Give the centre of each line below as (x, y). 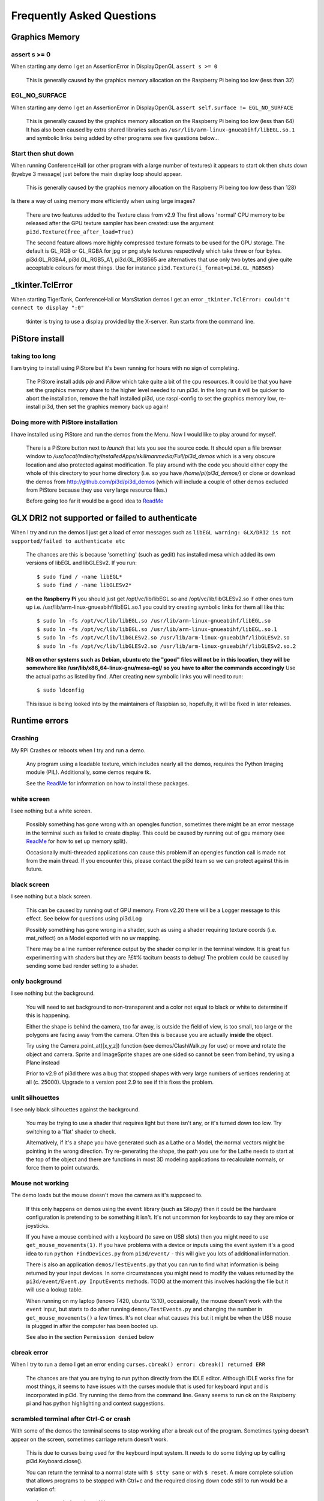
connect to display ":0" (47, 308)
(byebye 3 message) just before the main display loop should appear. (97, 174)
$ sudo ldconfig (61, 690)
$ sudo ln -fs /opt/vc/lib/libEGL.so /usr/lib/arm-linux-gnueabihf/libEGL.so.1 (157, 629)
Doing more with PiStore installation (64, 422)
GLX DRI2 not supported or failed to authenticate (104, 518)
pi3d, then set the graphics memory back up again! (105, 407)
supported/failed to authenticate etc (68, 541)
